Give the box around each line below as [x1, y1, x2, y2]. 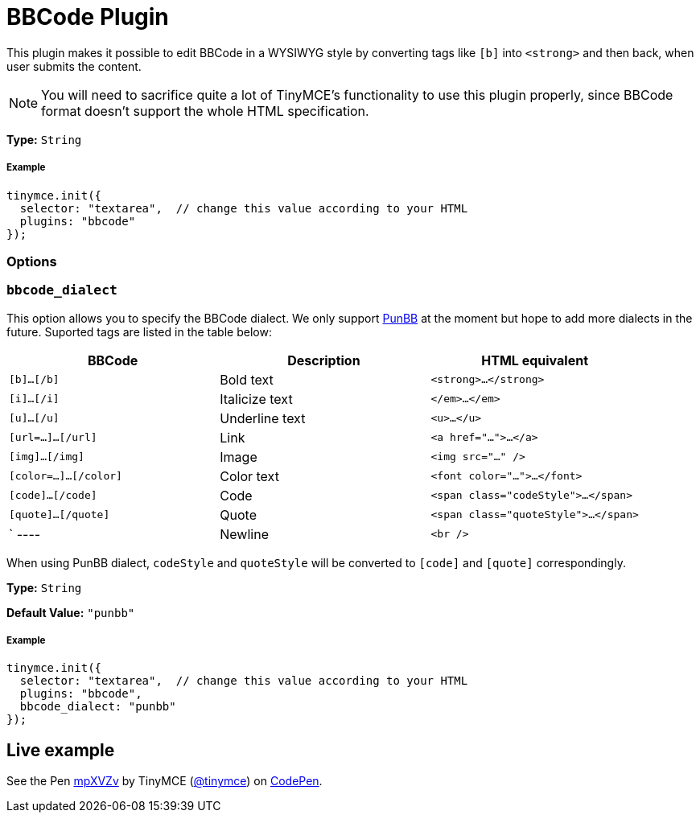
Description [287, 352, 360, 368]
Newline [220, 525, 269, 542]
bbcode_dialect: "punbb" [19, 700, 176, 714]
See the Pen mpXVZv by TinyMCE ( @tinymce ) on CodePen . [6, 774, 323, 788]
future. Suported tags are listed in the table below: [6, 324, 272, 339]
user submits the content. [6, 59, 142, 73]
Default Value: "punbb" [6, 605, 135, 619]
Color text [220, 467, 279, 484]
